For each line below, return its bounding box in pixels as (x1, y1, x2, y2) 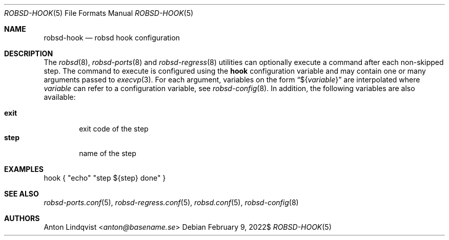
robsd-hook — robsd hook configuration (44, 33, 180, 42)
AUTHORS (4, 214, 40, 223)
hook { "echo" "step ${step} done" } (44, 173, 166, 182)
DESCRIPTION (4, 49, 53, 58)
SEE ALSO (4, 189, 39, 198)
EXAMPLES (4, 165, 44, 173)
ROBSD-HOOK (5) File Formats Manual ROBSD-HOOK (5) (4, 9, 194, 17)
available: (44, 93, 76, 101)
